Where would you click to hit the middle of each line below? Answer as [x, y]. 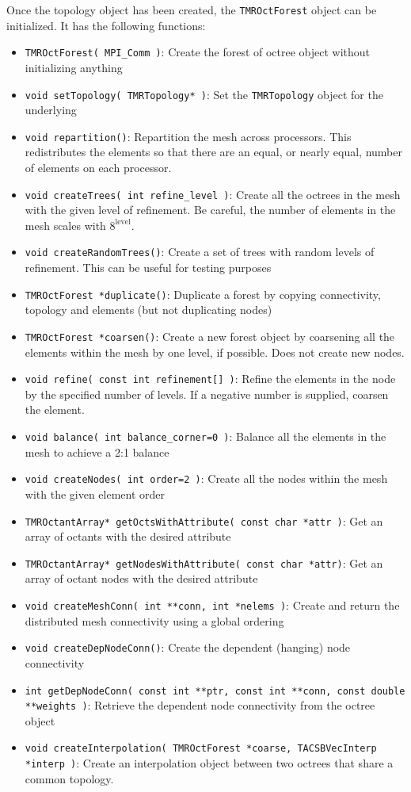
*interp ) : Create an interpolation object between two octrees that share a [209, 763]
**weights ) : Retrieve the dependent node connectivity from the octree [200, 705]
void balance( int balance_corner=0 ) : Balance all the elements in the [205, 436]
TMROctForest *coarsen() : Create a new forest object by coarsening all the [210, 336]
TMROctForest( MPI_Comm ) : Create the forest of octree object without [198, 52]
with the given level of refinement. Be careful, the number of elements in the [210, 210]
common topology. [69, 778]
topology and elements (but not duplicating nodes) [148, 310]
